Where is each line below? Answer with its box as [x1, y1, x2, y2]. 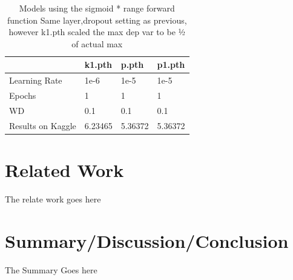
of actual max [71, 37, 123, 50]
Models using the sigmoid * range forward [19, 2, 175, 14]
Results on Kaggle [9, 119, 76, 132]
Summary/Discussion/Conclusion [5, 228, 289, 253]
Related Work [5, 158, 124, 182]
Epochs [9, 89, 36, 102]
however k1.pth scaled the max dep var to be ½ [8, 25, 186, 38]
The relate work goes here [5, 192, 101, 205]
